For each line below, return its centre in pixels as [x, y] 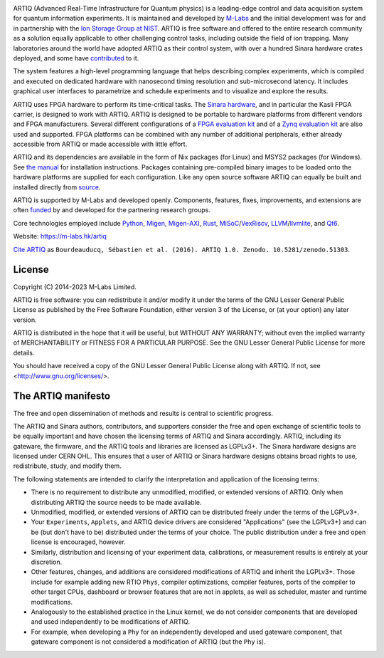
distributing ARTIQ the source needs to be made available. [116, 502]
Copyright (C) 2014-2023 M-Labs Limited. [75, 287]
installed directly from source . [57, 187]
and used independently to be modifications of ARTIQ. [110, 622]
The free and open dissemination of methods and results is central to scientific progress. [143, 413]
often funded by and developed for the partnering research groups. [112, 210]
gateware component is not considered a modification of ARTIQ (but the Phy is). [148, 642]
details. [24, 352]
